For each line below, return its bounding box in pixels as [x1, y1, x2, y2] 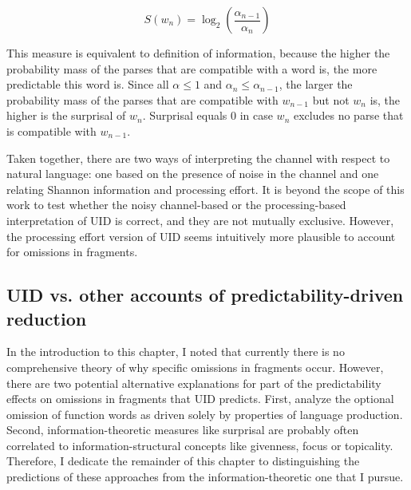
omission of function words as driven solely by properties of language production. [6, 405, 403, 422]
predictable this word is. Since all [6, 76, 169, 93]
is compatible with [6, 122, 97, 139]
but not [312, 91, 350, 108]
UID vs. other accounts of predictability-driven [6, 283, 404, 307]
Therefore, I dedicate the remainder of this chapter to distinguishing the [6, 452, 360, 469]
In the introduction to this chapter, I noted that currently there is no [6, 343, 345, 360]
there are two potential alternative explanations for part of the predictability [6, 374, 381, 391]
